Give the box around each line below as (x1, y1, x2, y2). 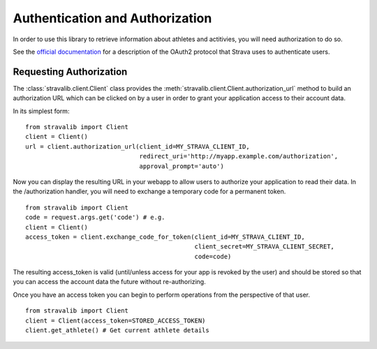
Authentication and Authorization (13, 10, 212, 26)
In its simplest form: (13, 107, 70, 115)
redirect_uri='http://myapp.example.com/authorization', (139, 152, 339, 161)
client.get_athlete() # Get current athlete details (25, 327, 209, 334)
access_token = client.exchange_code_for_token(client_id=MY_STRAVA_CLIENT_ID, (25, 232, 305, 241)
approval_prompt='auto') (139, 162, 225, 170)
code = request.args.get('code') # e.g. (25, 214, 165, 221)
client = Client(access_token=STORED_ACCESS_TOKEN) (25, 316, 206, 325)
